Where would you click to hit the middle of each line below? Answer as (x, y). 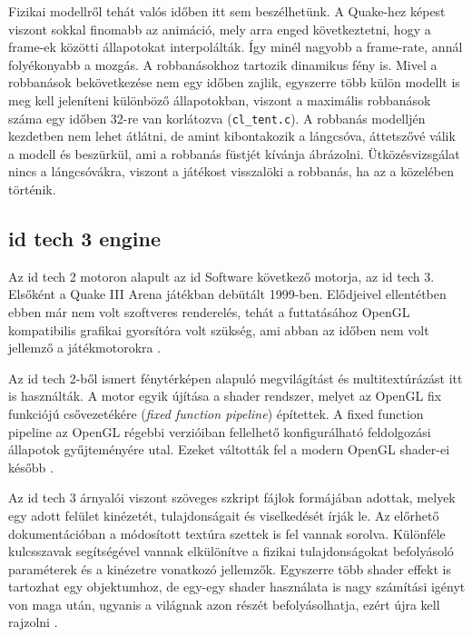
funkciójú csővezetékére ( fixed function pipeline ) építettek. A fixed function (216, 413)
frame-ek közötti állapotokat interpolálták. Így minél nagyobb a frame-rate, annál (236, 47)
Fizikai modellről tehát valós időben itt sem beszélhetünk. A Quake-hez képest (227, 11)
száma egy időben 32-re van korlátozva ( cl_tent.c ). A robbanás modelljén (217, 118)
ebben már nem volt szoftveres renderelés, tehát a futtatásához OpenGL (209, 311)
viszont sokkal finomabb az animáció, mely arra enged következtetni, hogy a (220, 29)
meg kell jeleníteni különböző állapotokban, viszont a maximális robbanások (220, 100)
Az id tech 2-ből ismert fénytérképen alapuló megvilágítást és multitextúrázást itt (236, 378)
